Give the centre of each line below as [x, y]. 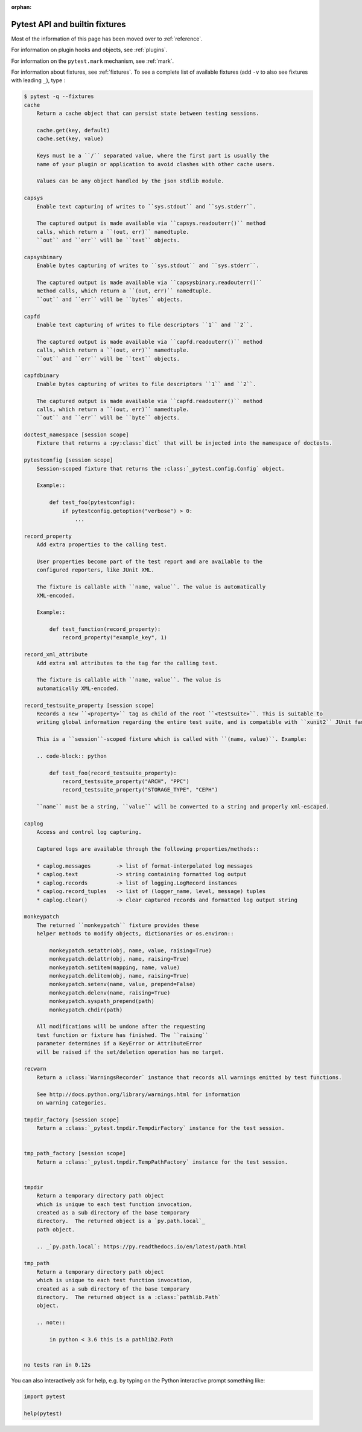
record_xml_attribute [56, 655]
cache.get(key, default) [73, 131]
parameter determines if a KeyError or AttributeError [119, 1043]
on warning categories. [71, 1102]
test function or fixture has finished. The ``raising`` [122, 1035]
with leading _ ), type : [38, 80]
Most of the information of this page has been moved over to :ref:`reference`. [107, 39]
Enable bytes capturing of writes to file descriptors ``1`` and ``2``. [146, 384]
